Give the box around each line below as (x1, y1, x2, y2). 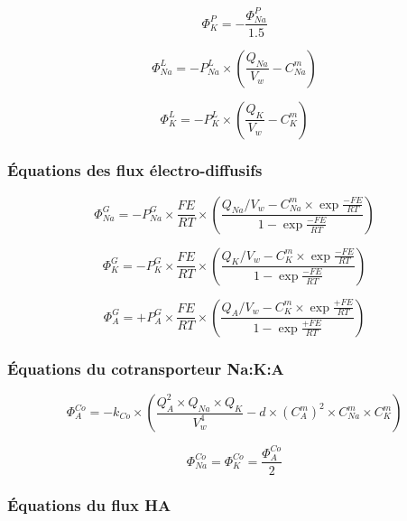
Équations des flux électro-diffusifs (7, 159, 263, 181)
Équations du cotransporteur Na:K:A (7, 357, 284, 379)
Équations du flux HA (7, 494, 171, 516)
